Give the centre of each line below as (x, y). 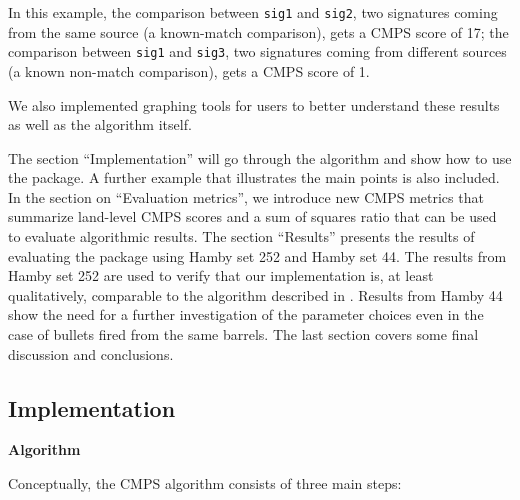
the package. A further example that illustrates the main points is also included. (254, 177)
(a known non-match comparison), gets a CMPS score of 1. (189, 70)
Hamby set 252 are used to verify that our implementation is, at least (221, 275)
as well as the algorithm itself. (100, 124)
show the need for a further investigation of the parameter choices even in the (246, 314)
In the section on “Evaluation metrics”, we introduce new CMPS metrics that (246, 196)
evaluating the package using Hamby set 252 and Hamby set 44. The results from (257, 255)
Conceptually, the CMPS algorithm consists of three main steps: (205, 483)
